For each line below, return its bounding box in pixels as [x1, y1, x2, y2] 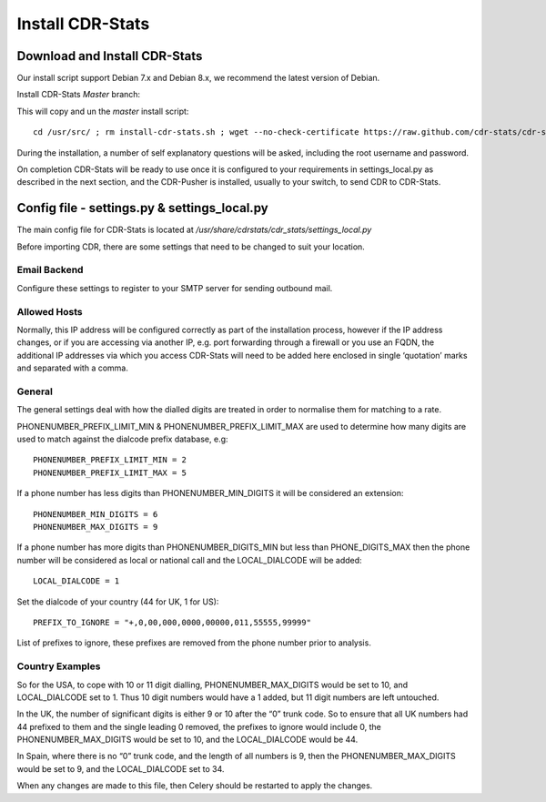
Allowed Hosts [16, 305, 83, 318]
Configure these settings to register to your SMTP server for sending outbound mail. [16, 282, 333, 293]
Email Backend [16, 264, 84, 277]
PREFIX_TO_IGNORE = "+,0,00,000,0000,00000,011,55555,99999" [33, 617, 311, 627]
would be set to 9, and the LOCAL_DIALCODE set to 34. [16, 763, 225, 774]
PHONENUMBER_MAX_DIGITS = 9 [33, 522, 158, 533]
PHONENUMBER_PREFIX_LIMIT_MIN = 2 [33, 455, 187, 465]
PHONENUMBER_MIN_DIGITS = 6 [33, 509, 158, 519]
